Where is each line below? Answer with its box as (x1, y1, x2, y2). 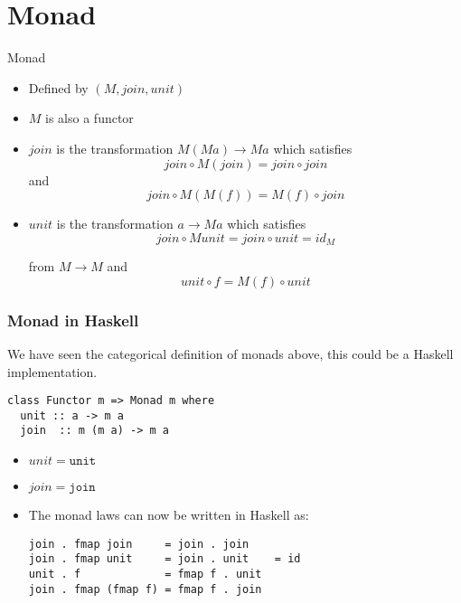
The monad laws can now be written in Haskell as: (28, 505, 309, 524)
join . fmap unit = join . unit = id (28, 552, 301, 566)
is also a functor (45, 108, 134, 127)
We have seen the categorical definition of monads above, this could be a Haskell (7, 344, 454, 363)
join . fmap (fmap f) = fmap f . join (28, 582, 262, 596)
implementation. (7, 362, 98, 381)
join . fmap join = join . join (28, 537, 249, 551)
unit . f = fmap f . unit (28, 568, 262, 581)
